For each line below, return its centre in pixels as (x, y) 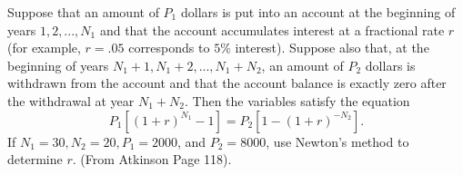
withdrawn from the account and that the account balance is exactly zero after (227, 83)
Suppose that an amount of (83, 12)
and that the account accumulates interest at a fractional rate (272, 29)
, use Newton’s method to (337, 141)
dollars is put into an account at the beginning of (318, 12)
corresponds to (169, 48)
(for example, (44, 48)
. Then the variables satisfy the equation (297, 100)
